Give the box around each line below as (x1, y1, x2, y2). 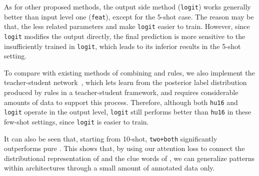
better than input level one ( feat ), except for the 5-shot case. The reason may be (4, 11, 254, 21)
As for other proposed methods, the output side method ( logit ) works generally (4, 1, 251, 11)
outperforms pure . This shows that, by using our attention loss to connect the (4, 143, 245, 153)
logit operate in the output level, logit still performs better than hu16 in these (4, 106, 251, 117)
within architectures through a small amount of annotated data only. (4, 162, 215, 173)
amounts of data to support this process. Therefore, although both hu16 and (4, 96, 238, 107)
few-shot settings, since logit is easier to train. (4, 116, 149, 126)
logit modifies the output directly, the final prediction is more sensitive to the (4, 30, 245, 41)
